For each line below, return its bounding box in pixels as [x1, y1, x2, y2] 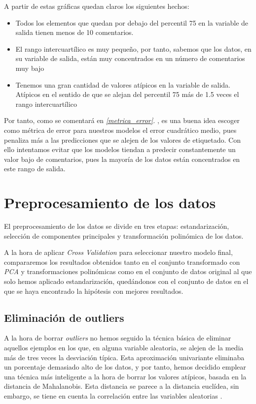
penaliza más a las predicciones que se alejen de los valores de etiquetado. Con [4, 134, 241, 145]
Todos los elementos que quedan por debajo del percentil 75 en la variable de [15, 17, 249, 28]
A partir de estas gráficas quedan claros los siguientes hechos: [4, 1, 189, 11]
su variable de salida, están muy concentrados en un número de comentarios [15, 53, 245, 63]
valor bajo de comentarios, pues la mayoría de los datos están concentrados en [4, 154, 240, 164]
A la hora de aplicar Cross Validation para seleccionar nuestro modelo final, [4, 247, 233, 257]
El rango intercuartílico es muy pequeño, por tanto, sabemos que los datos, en [15, 43, 252, 54]
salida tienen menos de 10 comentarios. [15, 27, 134, 37]
